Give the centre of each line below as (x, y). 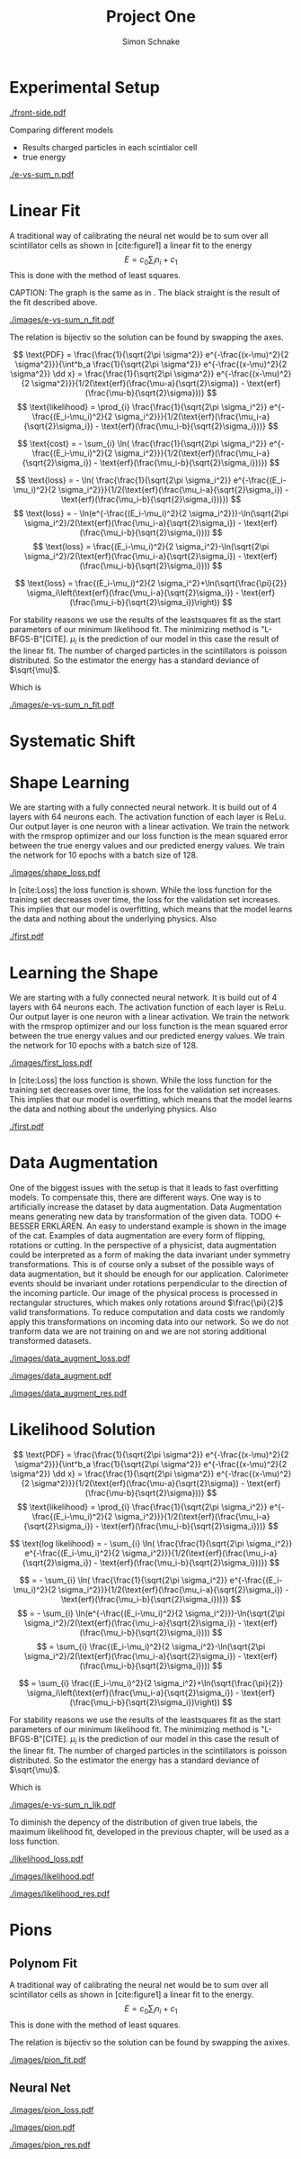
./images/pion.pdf (42, 2127)
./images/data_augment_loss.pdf (70, 1358)
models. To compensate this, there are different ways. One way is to (136, 1197)
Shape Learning (70, 782)
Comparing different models (62, 130)
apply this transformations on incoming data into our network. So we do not (149, 1322)
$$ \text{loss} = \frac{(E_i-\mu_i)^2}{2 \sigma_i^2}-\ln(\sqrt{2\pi (151, 547)
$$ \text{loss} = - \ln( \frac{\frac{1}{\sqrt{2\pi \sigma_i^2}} (124, 480)
